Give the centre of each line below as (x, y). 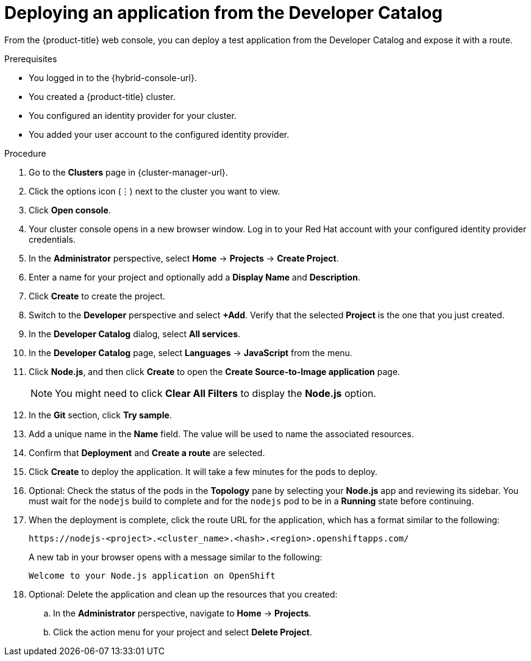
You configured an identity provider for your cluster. (133, 115)
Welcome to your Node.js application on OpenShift (152, 575)
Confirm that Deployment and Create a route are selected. (147, 452)
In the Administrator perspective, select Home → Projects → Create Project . (184, 258)
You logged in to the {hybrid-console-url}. (113, 77)
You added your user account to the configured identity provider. (159, 134)
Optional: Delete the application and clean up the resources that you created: (183, 594)
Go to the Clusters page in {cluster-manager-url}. (128, 172)
